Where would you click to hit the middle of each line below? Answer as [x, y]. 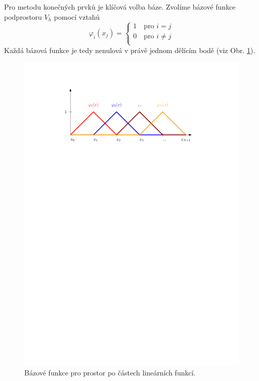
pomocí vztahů [77, 16]
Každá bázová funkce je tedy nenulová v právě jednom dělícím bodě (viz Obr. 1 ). [130, 50]
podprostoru [23, 16]
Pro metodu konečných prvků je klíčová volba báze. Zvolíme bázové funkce [120, 7]
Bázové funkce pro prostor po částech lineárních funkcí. [110, 372]
